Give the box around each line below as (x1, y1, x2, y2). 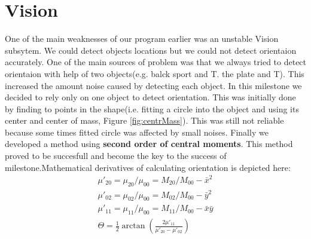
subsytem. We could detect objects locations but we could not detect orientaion (5, 44, 297, 56)
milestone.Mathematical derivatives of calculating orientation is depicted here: (5, 161, 291, 173)
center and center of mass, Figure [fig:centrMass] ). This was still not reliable (5, 114, 284, 127)
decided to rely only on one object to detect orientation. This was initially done (5, 91, 296, 103)
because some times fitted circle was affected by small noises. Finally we (5, 125, 269, 138)
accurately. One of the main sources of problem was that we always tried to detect (5, 56, 307, 68)
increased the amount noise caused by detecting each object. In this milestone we (5, 79, 302, 91)
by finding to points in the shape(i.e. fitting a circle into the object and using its (5, 102, 299, 115)
